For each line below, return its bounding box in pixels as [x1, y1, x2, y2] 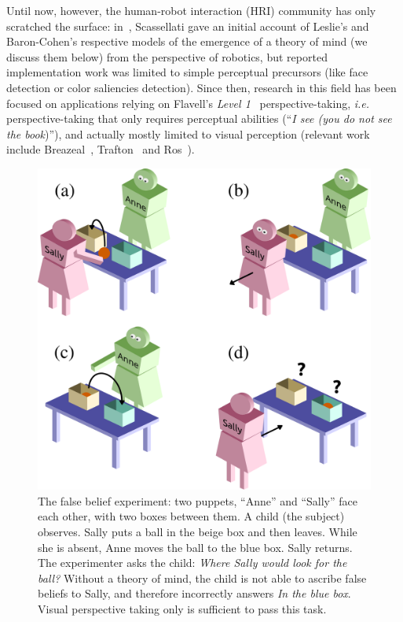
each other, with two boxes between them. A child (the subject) [38, 508, 345, 524]
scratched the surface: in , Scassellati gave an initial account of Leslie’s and [6, 17, 369, 34]
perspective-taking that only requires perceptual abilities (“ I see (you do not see [6, 110, 392, 127]
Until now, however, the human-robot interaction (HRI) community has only [6, 2, 376, 18]
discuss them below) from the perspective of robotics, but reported [6, 48, 328, 65]
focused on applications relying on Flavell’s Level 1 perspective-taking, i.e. [6, 94, 370, 111]
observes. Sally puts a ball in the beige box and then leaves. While [38, 523, 357, 539]
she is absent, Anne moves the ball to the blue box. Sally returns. [38, 539, 353, 555]
